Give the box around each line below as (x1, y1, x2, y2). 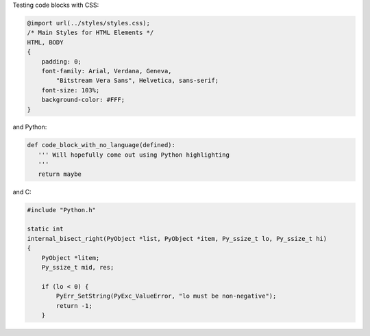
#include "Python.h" (27, 206, 96, 214)
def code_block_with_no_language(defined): (27, 141, 176, 149)
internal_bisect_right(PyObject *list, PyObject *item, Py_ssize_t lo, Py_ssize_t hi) (27, 235, 328, 242)
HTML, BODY (27, 38, 64, 46)
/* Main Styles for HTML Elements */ (27, 29, 154, 37)
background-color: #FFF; (41, 96, 125, 104)
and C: (12, 188, 32, 196)
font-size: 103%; (41, 86, 100, 94)
